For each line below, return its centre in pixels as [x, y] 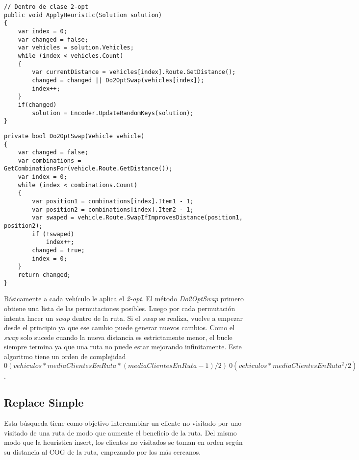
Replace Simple [44, 402]
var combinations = [50, 160]
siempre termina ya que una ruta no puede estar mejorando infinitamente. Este [123, 347]
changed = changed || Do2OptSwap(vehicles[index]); [118, 80]
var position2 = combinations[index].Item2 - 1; [113, 209]
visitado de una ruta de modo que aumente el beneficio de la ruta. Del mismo [120, 432]
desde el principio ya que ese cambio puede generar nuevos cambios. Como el [119, 327]
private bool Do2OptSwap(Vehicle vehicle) [74, 136]
